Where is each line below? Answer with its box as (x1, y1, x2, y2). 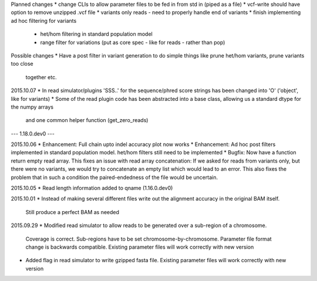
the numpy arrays (11, 103, 54, 110)
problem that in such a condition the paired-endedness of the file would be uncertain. (11, 174, 218, 181)
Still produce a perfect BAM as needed (25, 208, 120, 215)
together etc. (25, 73, 57, 80)
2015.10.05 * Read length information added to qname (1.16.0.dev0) (11, 185, 173, 192)
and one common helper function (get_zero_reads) (25, 117, 149, 124)
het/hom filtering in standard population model (40, 31, 153, 38)
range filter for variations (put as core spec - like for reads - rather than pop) (40, 39, 225, 46)
